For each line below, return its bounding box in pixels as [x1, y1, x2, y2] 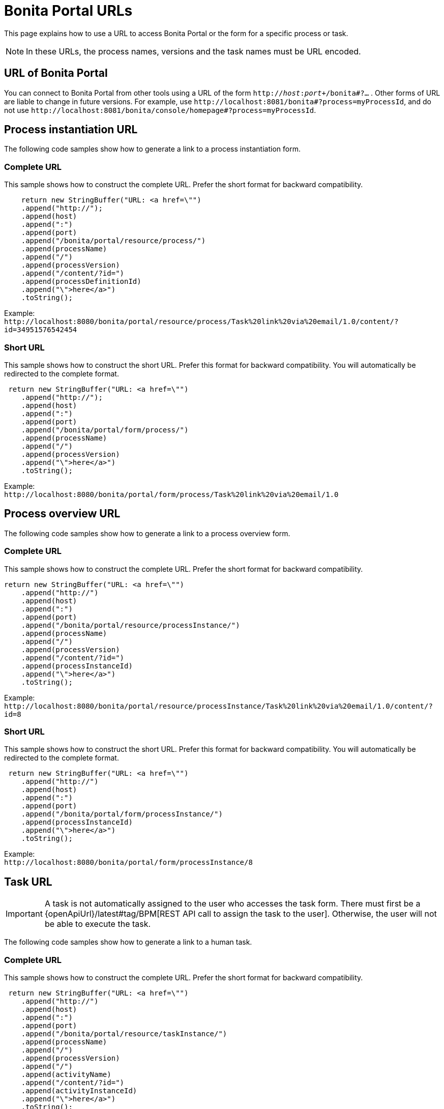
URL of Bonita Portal [4, 67, 108, 80]
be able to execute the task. [44, 919, 151, 929]
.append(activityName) [21, 1070, 111, 1078]
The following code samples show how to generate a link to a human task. [4, 938, 252, 947]
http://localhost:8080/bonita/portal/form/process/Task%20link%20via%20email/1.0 [4, 490, 339, 499]
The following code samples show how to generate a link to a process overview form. [4, 529, 290, 538]
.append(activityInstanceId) [21, 1086, 137, 1095]
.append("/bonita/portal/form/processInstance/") [21, 810, 223, 819]
